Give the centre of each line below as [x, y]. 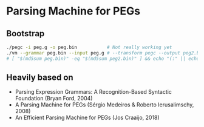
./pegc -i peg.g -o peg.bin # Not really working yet [89, 47]
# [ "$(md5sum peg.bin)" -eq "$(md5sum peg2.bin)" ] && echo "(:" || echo [103, 59]
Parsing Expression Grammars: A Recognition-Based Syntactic [93, 92]
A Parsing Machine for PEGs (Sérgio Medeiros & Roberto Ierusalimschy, [104, 105]
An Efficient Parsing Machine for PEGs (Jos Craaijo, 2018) [87, 118]
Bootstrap [25, 34]
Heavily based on [40, 78]
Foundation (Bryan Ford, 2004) [54, 99]
